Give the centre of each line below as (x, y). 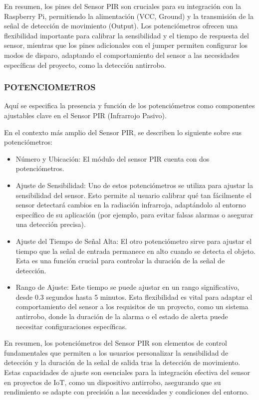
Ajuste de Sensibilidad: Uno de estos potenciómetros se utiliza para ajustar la (134, 185)
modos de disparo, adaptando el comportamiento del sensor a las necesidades (122, 55)
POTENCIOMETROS (50, 87)
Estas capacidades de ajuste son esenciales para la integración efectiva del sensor (127, 372)
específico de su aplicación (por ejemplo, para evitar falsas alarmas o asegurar (134, 214)
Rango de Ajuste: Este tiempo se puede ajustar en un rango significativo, (128, 287)
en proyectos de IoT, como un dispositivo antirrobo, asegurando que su (113, 382)
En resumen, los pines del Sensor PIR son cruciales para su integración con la (123, 6)
